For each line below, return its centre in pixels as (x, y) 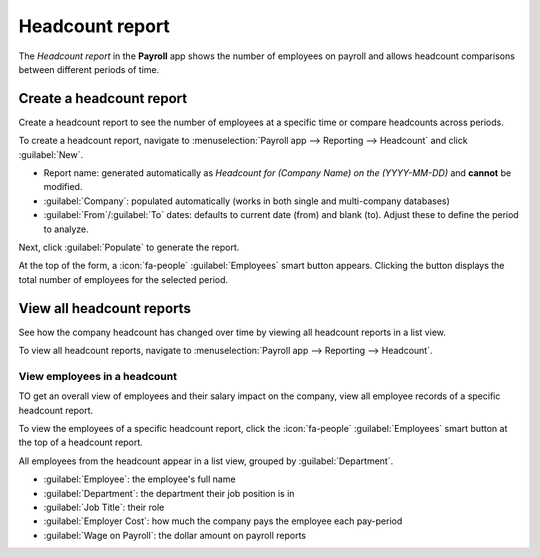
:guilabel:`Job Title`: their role (104, 507)
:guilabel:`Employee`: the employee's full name (139, 479)
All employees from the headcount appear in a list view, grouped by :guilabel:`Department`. (206, 461)
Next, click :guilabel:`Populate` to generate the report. (129, 247)
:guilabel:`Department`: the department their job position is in (169, 493)
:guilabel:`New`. (51, 154)
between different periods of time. (89, 69)
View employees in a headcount (97, 376)
